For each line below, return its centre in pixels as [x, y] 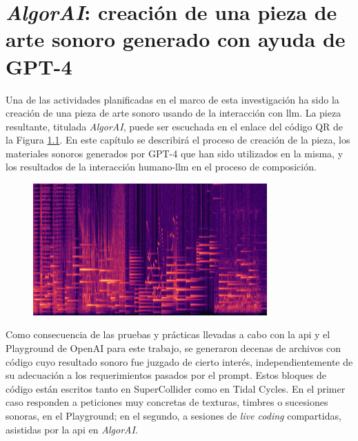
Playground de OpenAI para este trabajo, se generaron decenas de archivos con [173, 348]
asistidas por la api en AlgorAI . [72, 429]
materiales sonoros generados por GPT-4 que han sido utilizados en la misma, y [175, 153]
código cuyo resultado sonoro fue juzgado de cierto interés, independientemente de [179, 361]
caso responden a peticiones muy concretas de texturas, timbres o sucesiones [167, 402]
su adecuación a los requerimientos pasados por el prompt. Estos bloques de [166, 375]
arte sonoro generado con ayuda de [176, 39]
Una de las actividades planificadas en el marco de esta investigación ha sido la [172, 99]
